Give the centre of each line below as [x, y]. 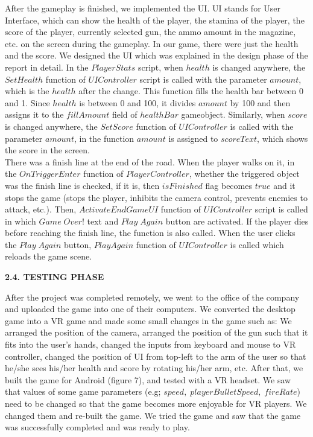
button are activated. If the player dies [237, 221]
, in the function [104, 138]
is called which [257, 244]
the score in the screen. [47, 150]
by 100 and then [260, 102]
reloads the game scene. [49, 256]
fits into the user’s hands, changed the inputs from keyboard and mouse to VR [150, 344]
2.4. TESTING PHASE [55, 277]
